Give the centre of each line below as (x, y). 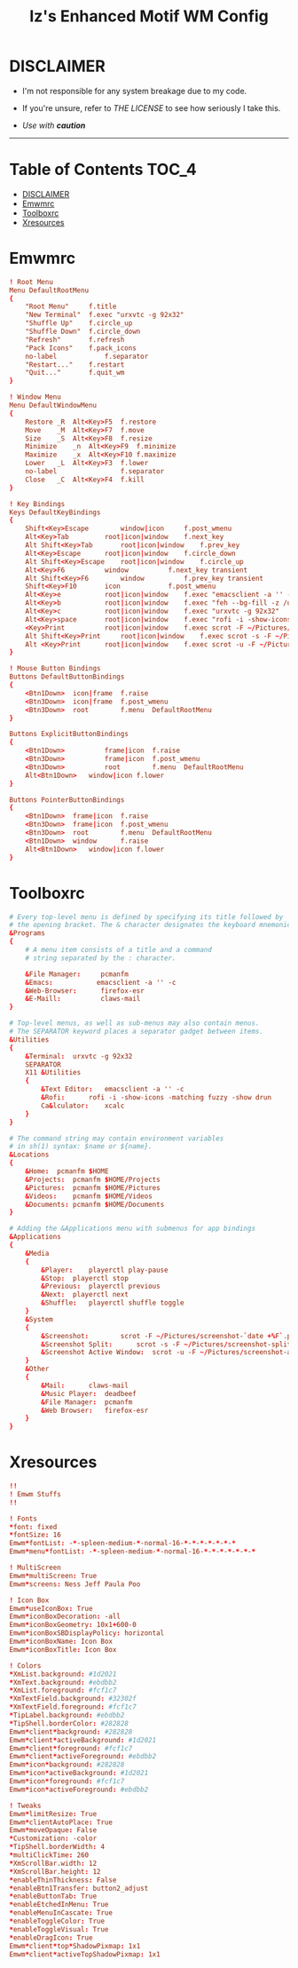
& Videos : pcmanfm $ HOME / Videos (89, 1196)
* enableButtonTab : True (53, 1897)
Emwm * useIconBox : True (51, 1608)
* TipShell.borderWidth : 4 (57, 1847)
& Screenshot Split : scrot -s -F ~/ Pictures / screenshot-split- (168, 1344)
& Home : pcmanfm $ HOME (67, 1171)
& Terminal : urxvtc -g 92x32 (79, 1056)
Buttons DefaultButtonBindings (67, 677)
